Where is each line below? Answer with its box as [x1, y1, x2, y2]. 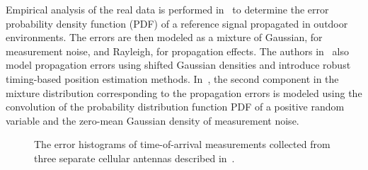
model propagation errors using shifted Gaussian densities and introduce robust [6, 57, 351, 72]
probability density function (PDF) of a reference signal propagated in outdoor [6, 16, 348, 30]
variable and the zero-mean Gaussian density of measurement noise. [6, 113, 299, 127]
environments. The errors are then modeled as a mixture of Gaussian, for [6, 30, 323, 45]
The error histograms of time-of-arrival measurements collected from [34, 137, 330, 152]
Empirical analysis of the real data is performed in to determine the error [6, 2, 329, 16]
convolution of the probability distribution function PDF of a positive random [6, 99, 345, 114]
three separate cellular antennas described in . [34, 150, 235, 165]
